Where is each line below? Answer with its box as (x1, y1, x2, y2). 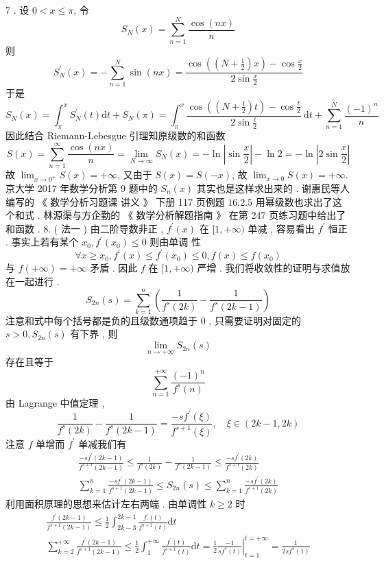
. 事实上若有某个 (5, 235, 79, 249)
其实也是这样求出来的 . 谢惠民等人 (196, 180, 350, 195)
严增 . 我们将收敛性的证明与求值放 (197, 261, 350, 275)
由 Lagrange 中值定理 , (5, 396, 105, 410)
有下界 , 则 (70, 326, 118, 341)
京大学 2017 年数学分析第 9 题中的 (5, 180, 158, 195)
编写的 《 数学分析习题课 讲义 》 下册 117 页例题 (5, 194, 225, 208)
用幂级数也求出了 (255, 194, 333, 208)
